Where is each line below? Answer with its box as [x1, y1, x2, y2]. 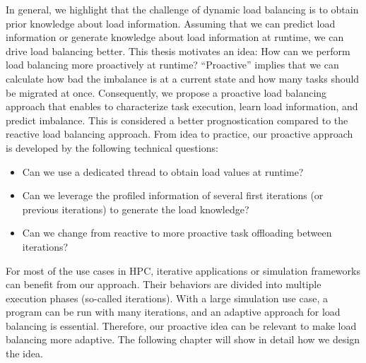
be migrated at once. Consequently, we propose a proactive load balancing [6, 85, 327, 100]
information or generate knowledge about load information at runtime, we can [6, 30, 344, 44]
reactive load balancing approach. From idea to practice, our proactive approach [6, 126, 353, 141]
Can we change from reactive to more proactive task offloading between [22, 225, 332, 240]
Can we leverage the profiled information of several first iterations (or [22, 188, 324, 203]
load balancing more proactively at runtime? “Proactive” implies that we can [6, 57, 339, 72]
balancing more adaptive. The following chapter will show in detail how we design [6, 332, 360, 347]
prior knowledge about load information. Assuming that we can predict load [6, 16, 336, 30]
